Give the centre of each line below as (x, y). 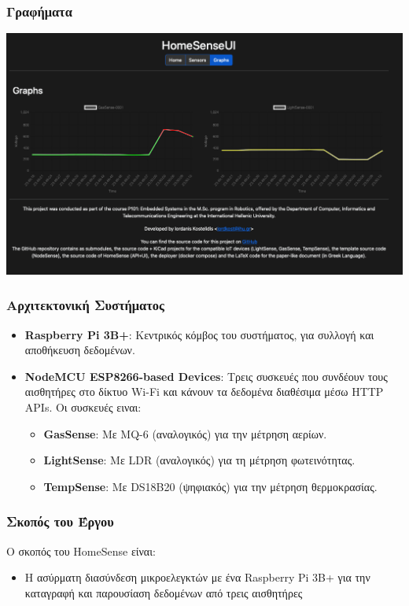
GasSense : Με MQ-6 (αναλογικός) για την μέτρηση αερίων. (185, 433)
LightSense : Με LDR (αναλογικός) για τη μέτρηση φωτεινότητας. (199, 460)
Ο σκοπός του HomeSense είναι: (81, 551)
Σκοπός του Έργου (60, 521)
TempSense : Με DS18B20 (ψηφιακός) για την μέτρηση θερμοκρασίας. (210, 486)
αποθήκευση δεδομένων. (80, 350)
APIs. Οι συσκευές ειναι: (83, 407)
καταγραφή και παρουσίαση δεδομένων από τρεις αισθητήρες (164, 592)
